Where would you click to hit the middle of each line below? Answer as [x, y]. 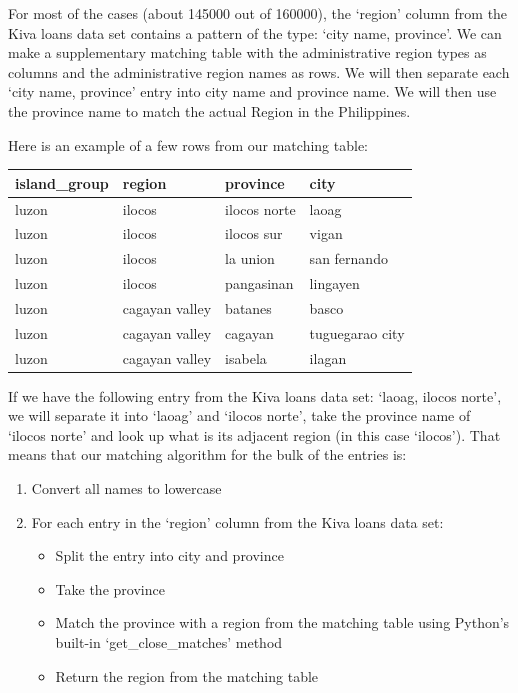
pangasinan [259, 283]
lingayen [334, 283]
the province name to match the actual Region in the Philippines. [209, 110]
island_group [62, 182]
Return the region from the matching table [187, 675]
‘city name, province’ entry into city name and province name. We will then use [252, 91]
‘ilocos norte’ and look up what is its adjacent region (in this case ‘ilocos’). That [254, 434]
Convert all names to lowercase [126, 488]
